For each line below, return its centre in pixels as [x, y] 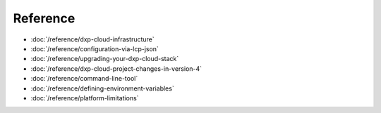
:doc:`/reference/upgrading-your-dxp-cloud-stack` [105, 59]
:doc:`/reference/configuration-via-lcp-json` [95, 48]
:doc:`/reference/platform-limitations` [85, 98]
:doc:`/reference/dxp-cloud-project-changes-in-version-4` [116, 68]
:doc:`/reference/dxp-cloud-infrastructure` [92, 39]
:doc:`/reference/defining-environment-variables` [102, 88]
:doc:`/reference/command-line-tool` [84, 79]
